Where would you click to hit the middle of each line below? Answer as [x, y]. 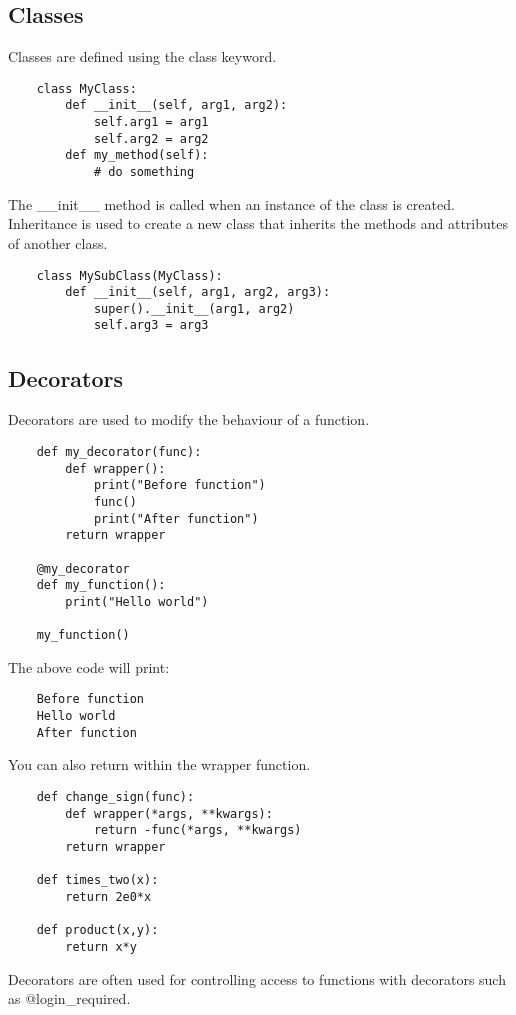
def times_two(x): [97, 880]
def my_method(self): [137, 155]
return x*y [101, 946]
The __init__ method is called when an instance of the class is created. [231, 203]
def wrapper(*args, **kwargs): [169, 813]
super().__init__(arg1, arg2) [194, 308]
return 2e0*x [108, 896]
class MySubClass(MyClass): [129, 275]
